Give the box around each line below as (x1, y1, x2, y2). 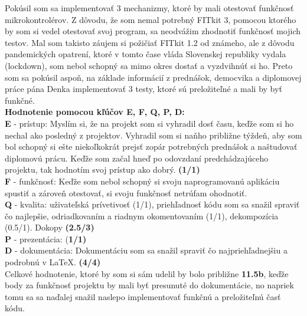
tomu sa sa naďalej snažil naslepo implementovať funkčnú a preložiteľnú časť (5, 290, 281, 302)
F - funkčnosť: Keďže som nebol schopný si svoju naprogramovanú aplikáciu (5, 175, 280, 187)
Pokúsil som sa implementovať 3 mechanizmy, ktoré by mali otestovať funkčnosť (5, 2, 294, 14)
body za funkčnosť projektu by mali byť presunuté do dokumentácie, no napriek (5, 279, 294, 291)
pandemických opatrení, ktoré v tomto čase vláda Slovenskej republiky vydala (5, 48, 286, 60)
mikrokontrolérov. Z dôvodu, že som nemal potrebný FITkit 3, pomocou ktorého (5, 13, 296, 25)
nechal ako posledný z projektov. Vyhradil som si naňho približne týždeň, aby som (5, 129, 302, 141)
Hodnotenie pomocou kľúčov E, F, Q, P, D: (5, 106, 185, 118)
